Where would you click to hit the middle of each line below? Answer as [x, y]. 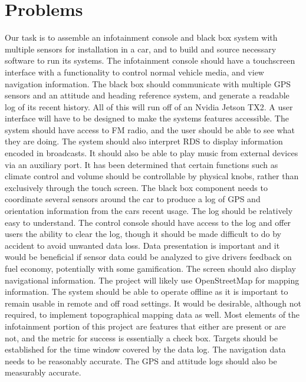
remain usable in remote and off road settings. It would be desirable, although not [153, 303]
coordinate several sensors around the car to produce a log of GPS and [133, 199]
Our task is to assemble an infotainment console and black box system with [141, 37]
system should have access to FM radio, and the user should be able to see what [150, 129]
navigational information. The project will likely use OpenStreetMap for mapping [152, 280]
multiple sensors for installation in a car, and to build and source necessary [141, 49]
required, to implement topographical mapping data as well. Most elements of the [152, 315]
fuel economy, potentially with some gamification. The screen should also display [150, 268]
